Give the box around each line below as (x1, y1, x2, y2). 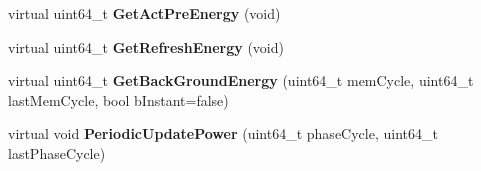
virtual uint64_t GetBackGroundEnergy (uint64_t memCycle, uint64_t (8, 70, 474, 91)
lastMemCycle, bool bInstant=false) (8, 89, 229, 110)
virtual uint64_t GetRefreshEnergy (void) (8, 36, 284, 57)
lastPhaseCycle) (8, 142, 106, 163)
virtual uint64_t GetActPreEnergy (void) (8, 3, 281, 23)
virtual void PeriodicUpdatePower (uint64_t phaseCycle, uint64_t (8, 123, 438, 144)
